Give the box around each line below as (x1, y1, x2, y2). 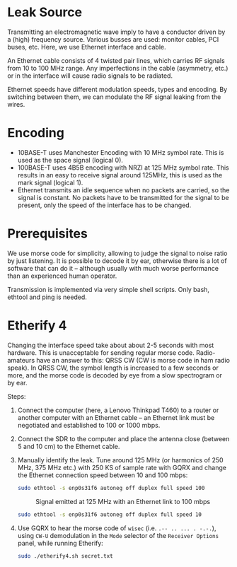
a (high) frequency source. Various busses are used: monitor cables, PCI (7, 35, 219, 43)
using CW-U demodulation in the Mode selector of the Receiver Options (17, 531, 219, 539)
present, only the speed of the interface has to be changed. (17, 201, 192, 209)
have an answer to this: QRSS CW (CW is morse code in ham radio (36, 356, 230, 364)
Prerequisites (7, 226, 88, 242)
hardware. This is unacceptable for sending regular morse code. (7, 348, 195, 357)
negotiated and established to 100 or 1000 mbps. (17, 421, 161, 429)
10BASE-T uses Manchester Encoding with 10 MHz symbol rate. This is (17, 148, 224, 156)
